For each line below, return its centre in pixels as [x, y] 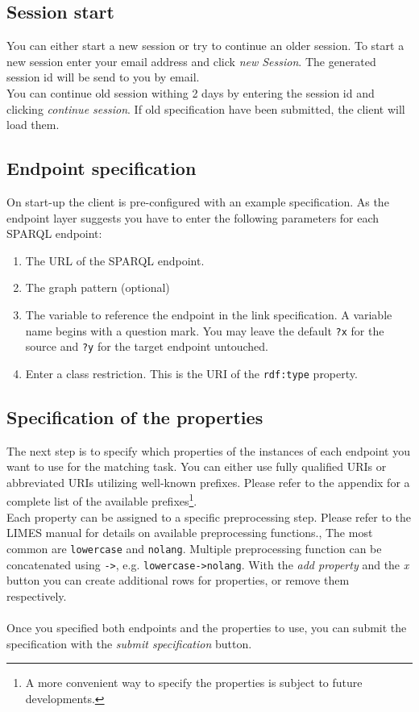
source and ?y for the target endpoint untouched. [147, 346]
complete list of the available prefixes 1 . [102, 500]
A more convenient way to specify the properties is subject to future [194, 683]
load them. [33, 125]
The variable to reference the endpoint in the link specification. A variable [209, 314]
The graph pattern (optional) [97, 287]
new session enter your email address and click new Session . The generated [191, 61]
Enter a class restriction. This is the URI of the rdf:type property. [191, 373]
